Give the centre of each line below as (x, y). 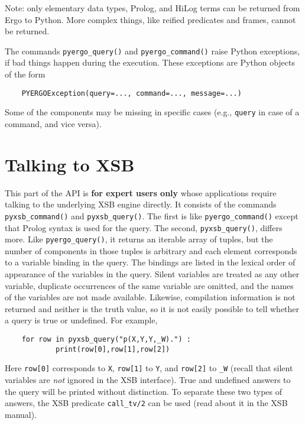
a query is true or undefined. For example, (81, 320)
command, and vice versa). (53, 123)
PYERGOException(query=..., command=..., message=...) (132, 93)
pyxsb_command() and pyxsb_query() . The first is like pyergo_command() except (152, 215)
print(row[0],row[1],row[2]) (113, 349)
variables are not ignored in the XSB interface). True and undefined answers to (148, 379)
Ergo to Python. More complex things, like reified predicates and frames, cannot (150, 19)
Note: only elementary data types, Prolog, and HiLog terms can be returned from (152, 8)
